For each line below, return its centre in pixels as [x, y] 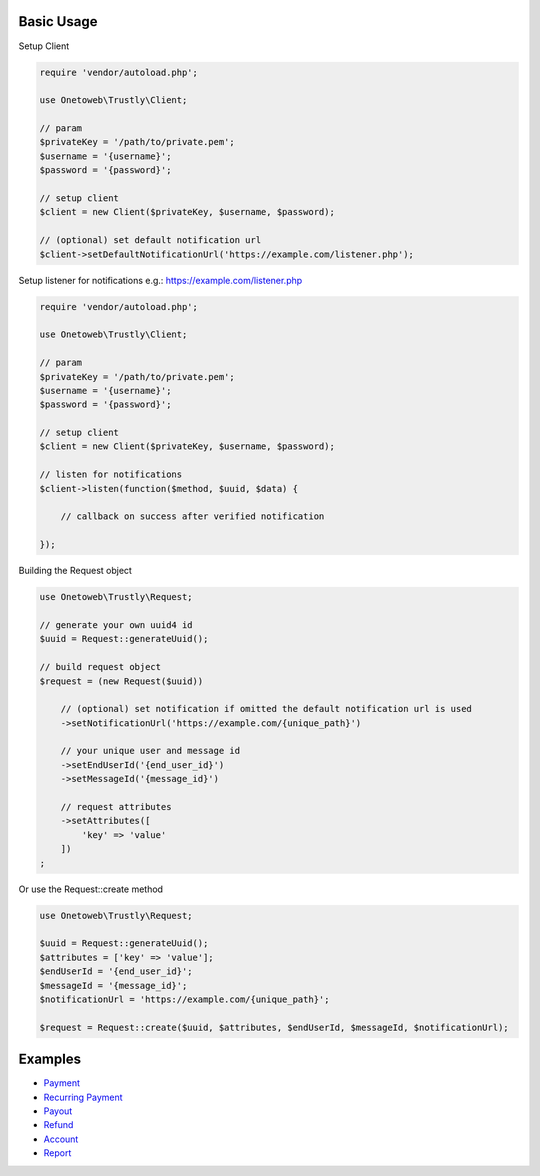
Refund [58, 1125]
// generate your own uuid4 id [116, 624]
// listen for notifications [111, 474]
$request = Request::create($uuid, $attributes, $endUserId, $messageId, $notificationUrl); [274, 1027]
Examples [50, 1059]
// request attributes [116, 807]
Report [57, 1153]
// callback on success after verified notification [192, 516]
